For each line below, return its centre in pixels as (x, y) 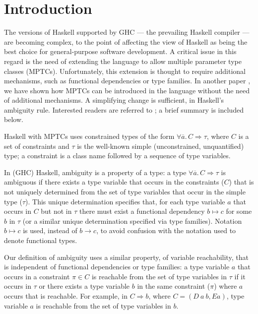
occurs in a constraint (37, 276)
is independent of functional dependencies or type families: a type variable (117, 267)
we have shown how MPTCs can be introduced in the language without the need (127, 90)
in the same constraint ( (174, 286)
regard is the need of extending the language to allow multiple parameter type (123, 61)
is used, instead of (50, 230)
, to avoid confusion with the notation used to (166, 230)
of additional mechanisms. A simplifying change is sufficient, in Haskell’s (114, 100)
